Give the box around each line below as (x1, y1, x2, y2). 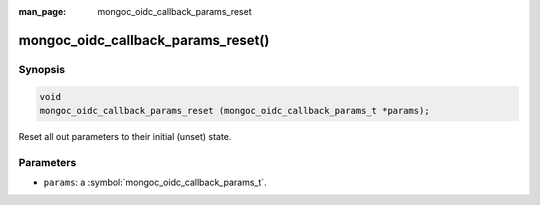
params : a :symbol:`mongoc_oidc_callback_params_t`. (43, 176, 267, 189)
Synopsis (18, 62, 65, 76)
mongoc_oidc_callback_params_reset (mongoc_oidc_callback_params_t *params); (39, 105, 430, 116)
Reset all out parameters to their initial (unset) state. (18, 130, 232, 142)
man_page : (18, 6, 67, 17)
